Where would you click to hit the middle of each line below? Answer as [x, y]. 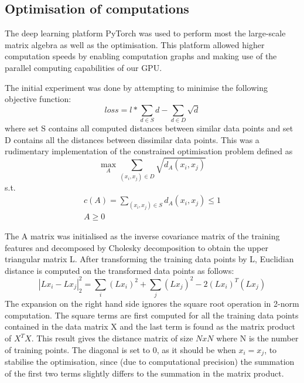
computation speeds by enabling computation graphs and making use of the [141, 56]
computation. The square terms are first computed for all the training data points [152, 315]
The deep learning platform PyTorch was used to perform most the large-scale [145, 33]
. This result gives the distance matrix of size [112, 338]
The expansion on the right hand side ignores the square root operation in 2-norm [152, 304]
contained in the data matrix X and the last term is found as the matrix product [150, 326]
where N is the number [257, 338]
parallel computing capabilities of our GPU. [83, 67]
